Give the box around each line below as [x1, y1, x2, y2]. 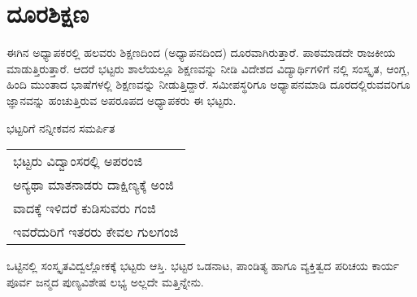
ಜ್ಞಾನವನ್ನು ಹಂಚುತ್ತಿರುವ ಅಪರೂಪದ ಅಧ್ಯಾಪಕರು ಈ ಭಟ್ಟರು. [7, 91, 237, 108]
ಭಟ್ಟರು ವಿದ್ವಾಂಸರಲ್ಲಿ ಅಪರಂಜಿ [13, 151, 143, 171]
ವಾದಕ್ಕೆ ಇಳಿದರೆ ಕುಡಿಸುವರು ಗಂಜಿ [13, 199, 156, 218]
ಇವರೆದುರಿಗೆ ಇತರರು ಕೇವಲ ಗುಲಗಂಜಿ [13, 222, 179, 242]
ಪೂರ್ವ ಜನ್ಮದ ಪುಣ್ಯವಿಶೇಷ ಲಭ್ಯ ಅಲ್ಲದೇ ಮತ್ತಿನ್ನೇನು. [7, 273, 204, 290]
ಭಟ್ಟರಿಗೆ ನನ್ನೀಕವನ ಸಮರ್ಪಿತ [7, 119, 115, 136]
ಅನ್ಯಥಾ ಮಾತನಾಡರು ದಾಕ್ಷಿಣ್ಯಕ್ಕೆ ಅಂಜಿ [13, 175, 174, 194]
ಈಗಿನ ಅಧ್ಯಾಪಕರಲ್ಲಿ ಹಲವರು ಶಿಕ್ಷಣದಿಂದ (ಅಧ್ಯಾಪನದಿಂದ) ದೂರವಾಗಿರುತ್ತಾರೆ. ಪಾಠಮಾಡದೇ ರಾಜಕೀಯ [7, 44, 396, 61]
